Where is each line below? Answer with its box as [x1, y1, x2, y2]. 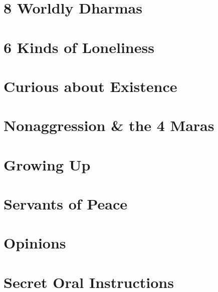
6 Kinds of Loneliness [4, 36, 154, 57]
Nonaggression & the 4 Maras [4, 115, 214, 135]
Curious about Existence [4, 75, 177, 96]
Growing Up [4, 154, 91, 174]
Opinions [4, 232, 66, 253]
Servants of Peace [4, 193, 127, 214]
